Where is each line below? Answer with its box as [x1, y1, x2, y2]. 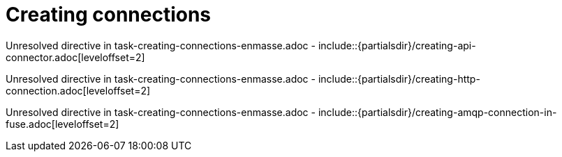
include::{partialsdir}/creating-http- [318, 72, 480, 85]
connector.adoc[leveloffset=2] [6, 51, 145, 63]
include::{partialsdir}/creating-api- [318, 39, 476, 51]
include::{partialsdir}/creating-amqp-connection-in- [318, 106, 557, 118]
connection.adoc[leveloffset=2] [6, 84, 151, 97]
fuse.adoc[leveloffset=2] [6, 117, 119, 130]
